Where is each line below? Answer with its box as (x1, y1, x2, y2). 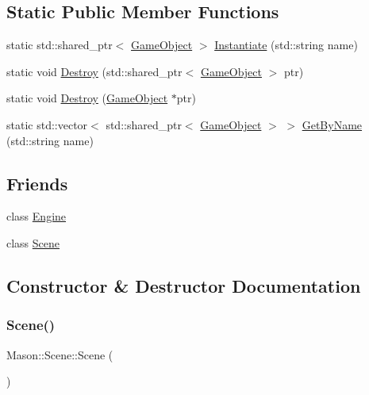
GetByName (302, 116, 363, 132)
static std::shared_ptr (6, 36, 113, 53)
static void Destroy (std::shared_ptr (6, 63, 183, 79)
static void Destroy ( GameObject (6, 90, 168, 106)
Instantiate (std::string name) (214, 36, 358, 53)
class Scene (6, 234, 60, 251)
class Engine (6, 208, 67, 224)
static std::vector (6, 116, 88, 132)
